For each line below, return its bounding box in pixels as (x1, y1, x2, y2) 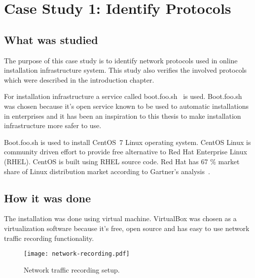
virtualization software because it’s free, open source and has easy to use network (4, 223, 250, 233)
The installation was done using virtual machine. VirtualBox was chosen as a (4, 213, 237, 224)
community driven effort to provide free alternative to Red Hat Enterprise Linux (4, 146, 247, 157)
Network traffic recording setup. (24, 264, 120, 275)
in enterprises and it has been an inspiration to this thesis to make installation (4, 110, 241, 121)
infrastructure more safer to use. (4, 120, 102, 131)
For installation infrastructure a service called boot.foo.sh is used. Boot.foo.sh (4, 91, 242, 101)
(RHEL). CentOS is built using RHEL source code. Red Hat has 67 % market (4, 156, 240, 166)
